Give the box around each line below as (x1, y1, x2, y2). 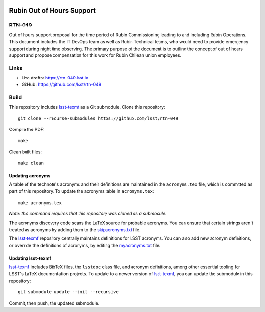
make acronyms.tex (18, 200, 62, 206)
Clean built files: (9, 149, 42, 155)
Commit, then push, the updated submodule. (9, 300, 100, 306)
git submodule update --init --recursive (18, 289, 119, 295)
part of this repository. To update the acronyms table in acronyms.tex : (9, 188, 154, 194)
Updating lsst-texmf (9, 255, 52, 261)
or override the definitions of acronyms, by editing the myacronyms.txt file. (9, 242, 160, 248)
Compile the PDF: (9, 127, 45, 132)
